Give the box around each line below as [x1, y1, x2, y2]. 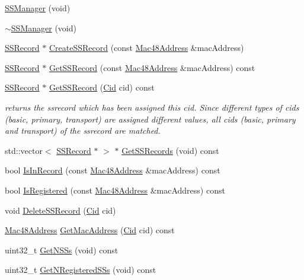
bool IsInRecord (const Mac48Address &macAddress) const [5, 164, 220, 176]
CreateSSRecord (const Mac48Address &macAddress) [49, 41, 244, 54]
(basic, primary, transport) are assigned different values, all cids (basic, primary [5, 112, 296, 125]
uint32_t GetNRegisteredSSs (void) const [5, 263, 156, 276]
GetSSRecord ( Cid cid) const [49, 81, 155, 94]
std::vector [5, 144, 43, 156]
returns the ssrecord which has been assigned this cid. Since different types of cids [5, 101, 299, 113]
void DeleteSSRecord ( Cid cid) [5, 204, 116, 216]
